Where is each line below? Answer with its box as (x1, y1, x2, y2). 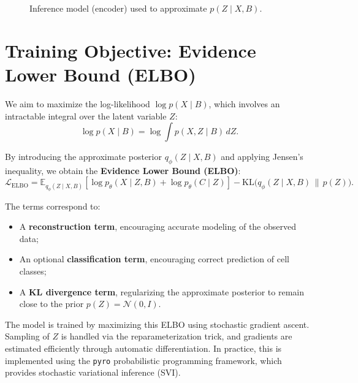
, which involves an (208, 97, 280, 110)
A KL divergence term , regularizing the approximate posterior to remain (19, 285, 305, 298)
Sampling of (5, 330, 50, 343)
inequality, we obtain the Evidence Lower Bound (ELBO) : (5, 164, 241, 176)
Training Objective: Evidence (5, 37, 256, 63)
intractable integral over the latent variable (5, 109, 167, 122)
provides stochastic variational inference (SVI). (5, 366, 181, 379)
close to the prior (19, 297, 84, 310)
